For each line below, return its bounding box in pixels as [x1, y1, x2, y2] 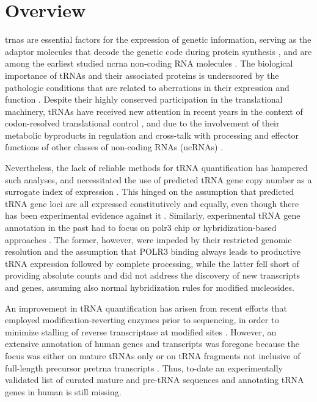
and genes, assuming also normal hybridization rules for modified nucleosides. [5, 281, 294, 293]
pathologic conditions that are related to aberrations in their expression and [5, 81, 290, 93]
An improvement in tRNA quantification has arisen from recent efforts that [5, 301, 287, 314]
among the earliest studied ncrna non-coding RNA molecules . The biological [5, 57, 293, 70]
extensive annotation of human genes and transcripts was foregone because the [5, 337, 300, 350]
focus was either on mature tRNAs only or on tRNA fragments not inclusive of [5, 349, 301, 362]
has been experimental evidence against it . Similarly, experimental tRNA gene [5, 209, 301, 222]
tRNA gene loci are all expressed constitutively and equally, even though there [5, 197, 299, 210]
